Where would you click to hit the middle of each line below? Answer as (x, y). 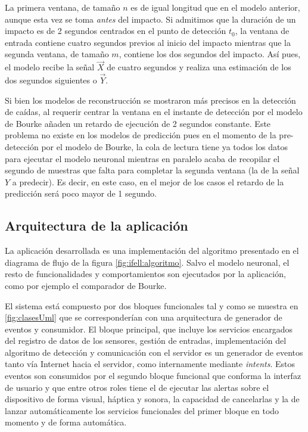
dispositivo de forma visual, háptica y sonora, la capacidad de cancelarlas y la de (152, 399)
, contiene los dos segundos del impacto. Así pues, (210, 54)
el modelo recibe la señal (50, 67)
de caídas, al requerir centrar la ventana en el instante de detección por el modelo (154, 112)
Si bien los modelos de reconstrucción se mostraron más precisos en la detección (150, 100)
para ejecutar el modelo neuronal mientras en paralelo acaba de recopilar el (142, 158)
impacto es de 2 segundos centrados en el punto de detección (116, 31)
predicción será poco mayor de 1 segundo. (81, 193)
